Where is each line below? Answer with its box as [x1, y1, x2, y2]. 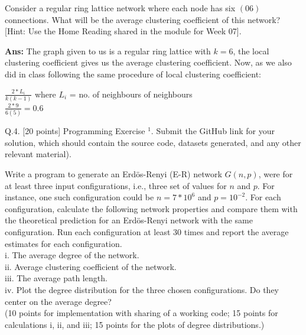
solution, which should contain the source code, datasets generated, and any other [5, 136, 301, 148]
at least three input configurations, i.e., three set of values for [5, 179, 227, 191]
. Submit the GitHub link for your [151, 125, 275, 137]
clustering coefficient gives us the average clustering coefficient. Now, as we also [5, 56, 292, 69]
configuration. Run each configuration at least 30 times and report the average [5, 225, 289, 238]
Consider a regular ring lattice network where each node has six [5, 2, 236, 14]
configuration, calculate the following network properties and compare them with [5, 202, 298, 214]
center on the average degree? [5, 295, 112, 307]
